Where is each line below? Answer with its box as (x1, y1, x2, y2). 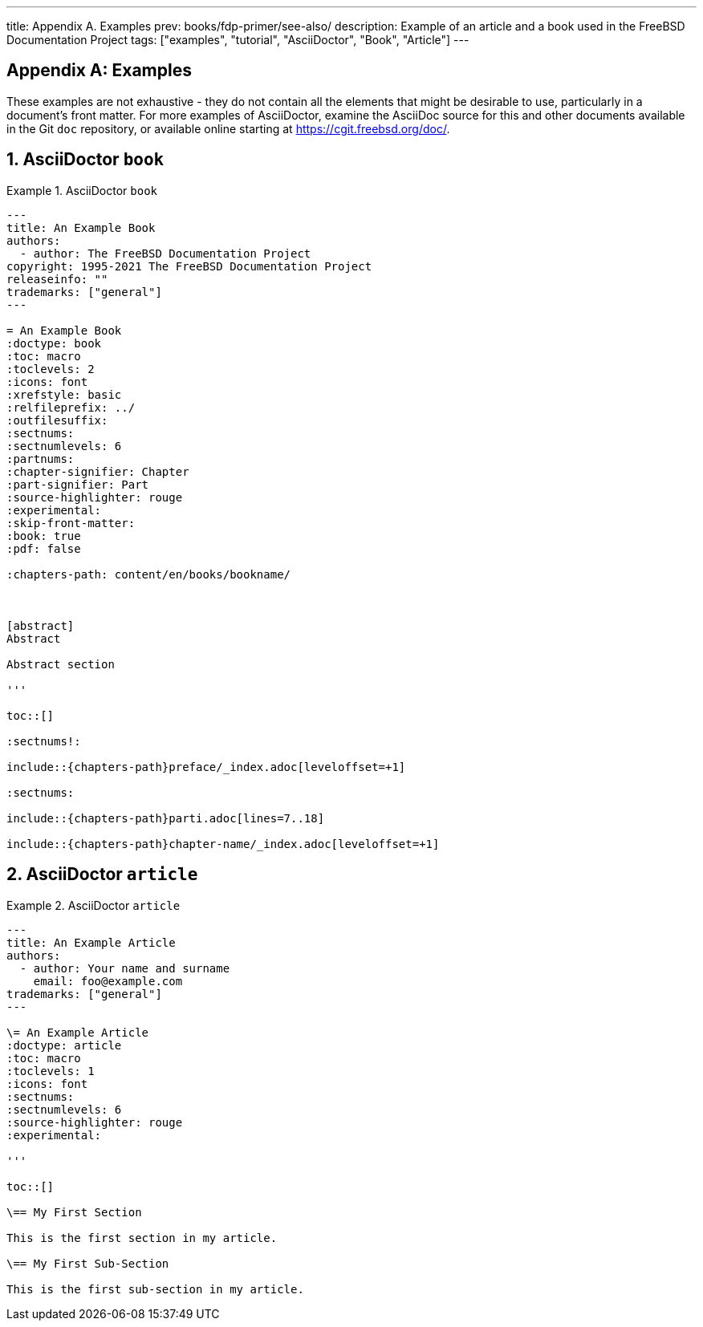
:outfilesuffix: (6, 413, 108, 427)
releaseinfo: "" (6, 272, 108, 286)
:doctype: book (6, 336, 102, 350)
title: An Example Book (6, 221, 156, 234)
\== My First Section (6, 1205, 142, 1219)
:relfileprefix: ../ (6, 400, 136, 414)
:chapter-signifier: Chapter (6, 465, 189, 478)
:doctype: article (6, 1038, 122, 1052)
